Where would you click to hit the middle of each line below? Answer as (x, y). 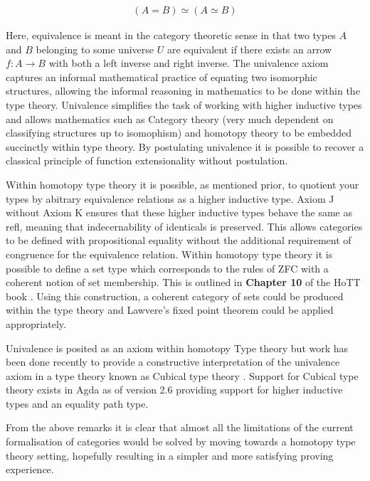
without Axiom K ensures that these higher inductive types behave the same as (179, 212)
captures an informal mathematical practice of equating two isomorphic (162, 76)
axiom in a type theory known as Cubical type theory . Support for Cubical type (182, 375)
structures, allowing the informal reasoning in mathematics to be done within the (183, 91)
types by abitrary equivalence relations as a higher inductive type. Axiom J (170, 198)
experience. (30, 469)
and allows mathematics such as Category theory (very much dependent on (170, 118)
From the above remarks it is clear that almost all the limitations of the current (180, 427)
